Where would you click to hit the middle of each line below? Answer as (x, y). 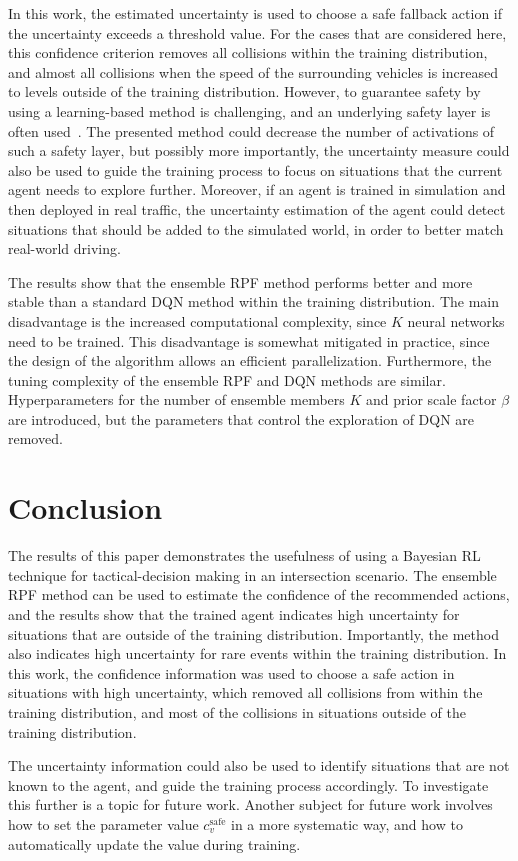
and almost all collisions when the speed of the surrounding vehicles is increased (253, 71)
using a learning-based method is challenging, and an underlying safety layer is (249, 110)
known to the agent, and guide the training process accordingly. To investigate (248, 784)
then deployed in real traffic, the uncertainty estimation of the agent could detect (257, 208)
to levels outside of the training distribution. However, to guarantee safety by (244, 91)
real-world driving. (64, 248)
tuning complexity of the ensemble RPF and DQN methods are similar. (227, 379)
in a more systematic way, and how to (346, 823)
